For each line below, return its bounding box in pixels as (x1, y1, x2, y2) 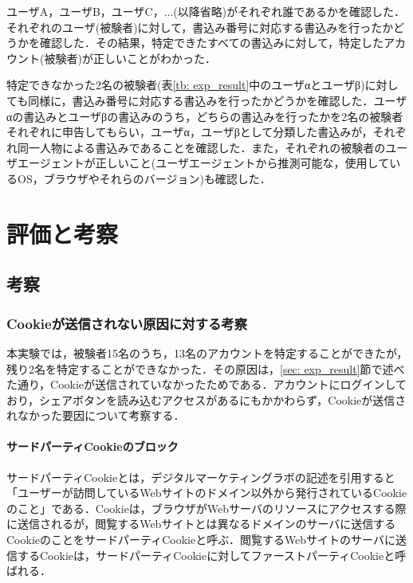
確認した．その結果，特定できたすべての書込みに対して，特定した (39, 34, 384, 51)
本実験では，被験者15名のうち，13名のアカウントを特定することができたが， (6, 344, 408, 361)
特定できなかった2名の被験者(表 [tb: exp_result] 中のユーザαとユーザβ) (6, 76, 365, 93)
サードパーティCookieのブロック (6, 438, 179, 455)
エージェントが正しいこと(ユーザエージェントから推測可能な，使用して (17, 155, 390, 171)
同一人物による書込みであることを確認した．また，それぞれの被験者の (17, 139, 386, 155)
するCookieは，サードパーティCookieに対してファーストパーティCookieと (17, 546, 395, 563)
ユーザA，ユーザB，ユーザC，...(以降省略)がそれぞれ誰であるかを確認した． (6, 3, 406, 19)
